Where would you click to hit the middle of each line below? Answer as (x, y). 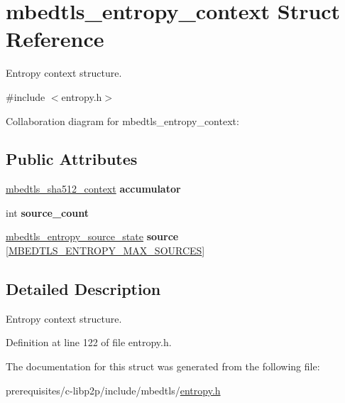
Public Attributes (72, 159)
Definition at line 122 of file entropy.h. (89, 342)
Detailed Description (83, 289)
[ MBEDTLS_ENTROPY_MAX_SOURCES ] (105, 251)
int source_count (47, 212)
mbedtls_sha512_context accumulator (93, 189)
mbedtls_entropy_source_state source (92, 236)
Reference (55, 39)
